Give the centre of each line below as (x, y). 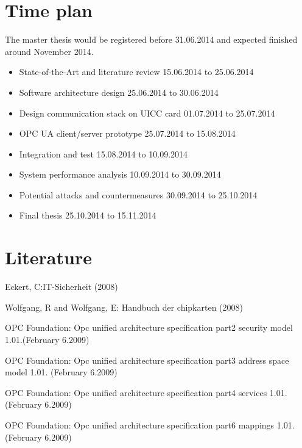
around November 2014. (49, 51)
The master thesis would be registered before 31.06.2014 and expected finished (151, 39)
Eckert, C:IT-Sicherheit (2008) (61, 287)
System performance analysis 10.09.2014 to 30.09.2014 (120, 174)
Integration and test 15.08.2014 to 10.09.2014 (104, 154)
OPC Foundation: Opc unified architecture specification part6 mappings (140, 425)
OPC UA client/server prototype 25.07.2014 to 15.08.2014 (127, 133)
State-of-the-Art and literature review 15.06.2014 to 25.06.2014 (136, 72)
